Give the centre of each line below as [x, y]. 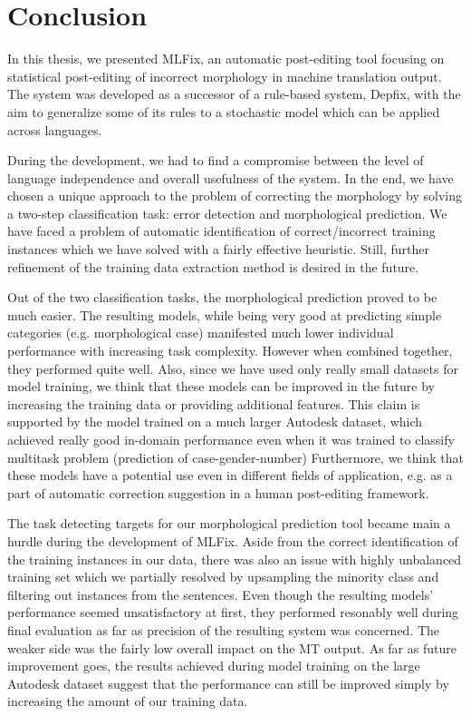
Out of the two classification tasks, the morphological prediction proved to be [222, 297]
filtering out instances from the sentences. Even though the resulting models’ [221, 594]
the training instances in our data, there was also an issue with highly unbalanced [235, 559]
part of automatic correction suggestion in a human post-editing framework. [218, 492]
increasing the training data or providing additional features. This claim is [214, 403]
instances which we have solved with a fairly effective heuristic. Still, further [218, 249]
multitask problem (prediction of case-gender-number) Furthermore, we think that [235, 457]
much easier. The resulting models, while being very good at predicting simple [225, 314]
